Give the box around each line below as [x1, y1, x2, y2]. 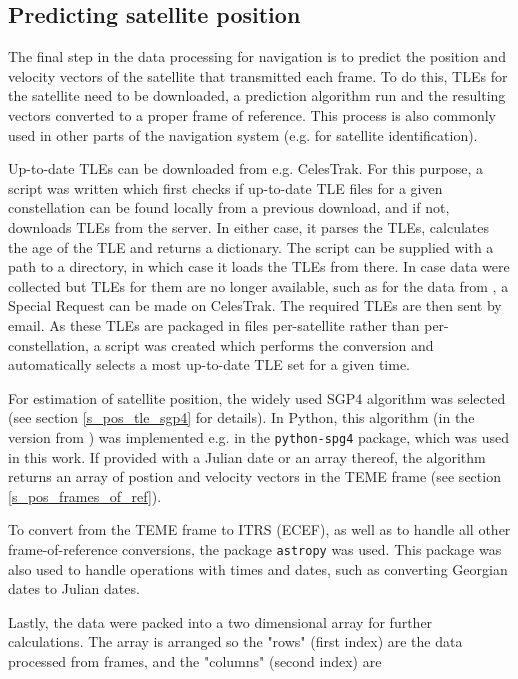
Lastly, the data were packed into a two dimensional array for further [8, 611, 433, 632]
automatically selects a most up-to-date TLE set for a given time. [8, 354, 411, 375]
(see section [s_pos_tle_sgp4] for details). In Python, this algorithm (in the [8, 407, 475, 428]
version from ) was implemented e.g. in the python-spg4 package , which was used [8, 426, 510, 447]
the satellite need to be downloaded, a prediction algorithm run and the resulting [8, 85, 506, 106]
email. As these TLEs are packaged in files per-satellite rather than [8, 314, 420, 335]
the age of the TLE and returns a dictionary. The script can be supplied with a [8, 236, 494, 257]
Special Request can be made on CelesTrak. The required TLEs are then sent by [8, 295, 502, 316]
